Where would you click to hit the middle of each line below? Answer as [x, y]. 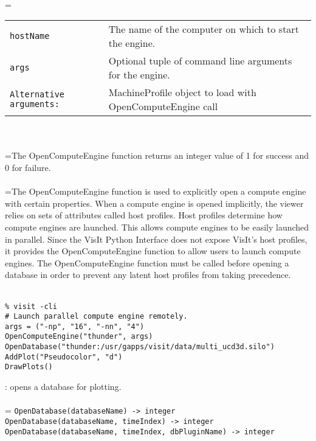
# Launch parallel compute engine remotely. [96, 317]
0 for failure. [28, 167]
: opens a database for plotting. [63, 387]
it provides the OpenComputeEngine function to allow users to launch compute [153, 251]
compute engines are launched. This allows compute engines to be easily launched [157, 227]
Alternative [37, 95]
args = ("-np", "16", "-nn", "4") [75, 326]
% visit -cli [31, 306]
